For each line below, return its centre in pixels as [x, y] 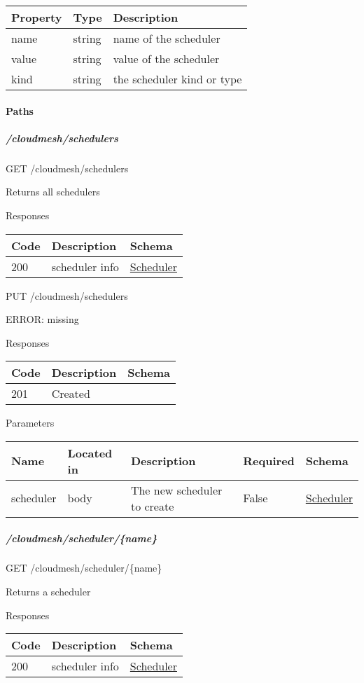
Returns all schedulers [53, 192]
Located [90, 453]
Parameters [30, 423]
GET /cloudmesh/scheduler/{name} [84, 568]
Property [37, 17]
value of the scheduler [166, 58]
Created [71, 394]
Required [269, 461]
